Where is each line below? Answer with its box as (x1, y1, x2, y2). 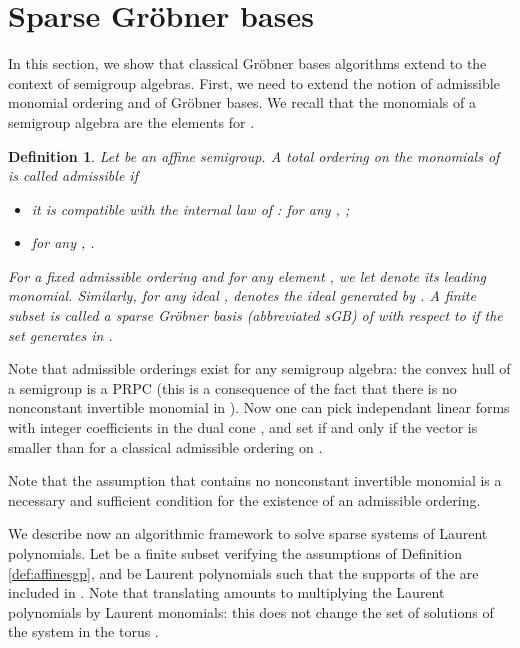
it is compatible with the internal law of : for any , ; (31, 198, 350, 219)
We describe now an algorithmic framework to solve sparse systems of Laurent (8, 523, 488, 544)
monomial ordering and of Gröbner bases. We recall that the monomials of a (8, 92, 476, 113)
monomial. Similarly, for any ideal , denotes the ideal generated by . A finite (8, 285, 476, 306)
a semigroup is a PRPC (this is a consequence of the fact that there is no (8, 377, 457, 398)
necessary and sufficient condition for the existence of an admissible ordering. (8, 489, 481, 510)
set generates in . (8, 324, 113, 345)
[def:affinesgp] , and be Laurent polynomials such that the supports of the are (8, 562, 479, 583)
